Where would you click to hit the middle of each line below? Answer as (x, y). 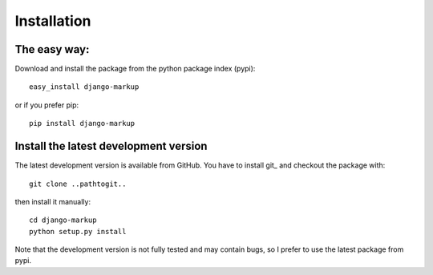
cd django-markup (63, 220)
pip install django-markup (82, 123)
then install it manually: (53, 201)
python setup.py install (78, 231)
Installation (53, 21)
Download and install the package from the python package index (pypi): (135, 69)
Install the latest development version (111, 146)
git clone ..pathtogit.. (78, 184)
